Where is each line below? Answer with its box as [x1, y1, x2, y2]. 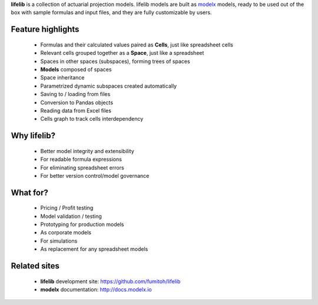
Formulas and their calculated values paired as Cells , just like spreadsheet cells [40, 41, 234, 48]
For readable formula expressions [40, 156, 122, 163]
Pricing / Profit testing [40, 204, 94, 211]
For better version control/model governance [40, 172, 150, 179]
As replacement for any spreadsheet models [40, 246, 148, 253]
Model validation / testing [40, 213, 102, 220]
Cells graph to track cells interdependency [40, 115, 144, 122]
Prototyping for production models [40, 221, 124, 228]
